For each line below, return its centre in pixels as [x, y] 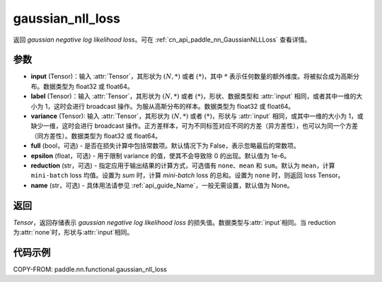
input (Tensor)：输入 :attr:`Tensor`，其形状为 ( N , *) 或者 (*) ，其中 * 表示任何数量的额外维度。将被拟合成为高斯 [192, 76]
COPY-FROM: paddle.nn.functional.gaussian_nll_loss [90, 269]
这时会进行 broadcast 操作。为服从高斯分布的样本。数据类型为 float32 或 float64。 [174, 106]
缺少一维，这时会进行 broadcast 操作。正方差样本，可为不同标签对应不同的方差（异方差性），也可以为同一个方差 [195, 126]
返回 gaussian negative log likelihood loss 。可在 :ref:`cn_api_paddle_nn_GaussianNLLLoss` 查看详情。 [162, 40]
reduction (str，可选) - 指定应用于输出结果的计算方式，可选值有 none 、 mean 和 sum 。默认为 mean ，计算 [183, 165]
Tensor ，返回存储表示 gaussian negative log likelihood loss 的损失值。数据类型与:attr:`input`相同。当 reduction [174, 222]
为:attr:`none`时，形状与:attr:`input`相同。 [73, 233]
